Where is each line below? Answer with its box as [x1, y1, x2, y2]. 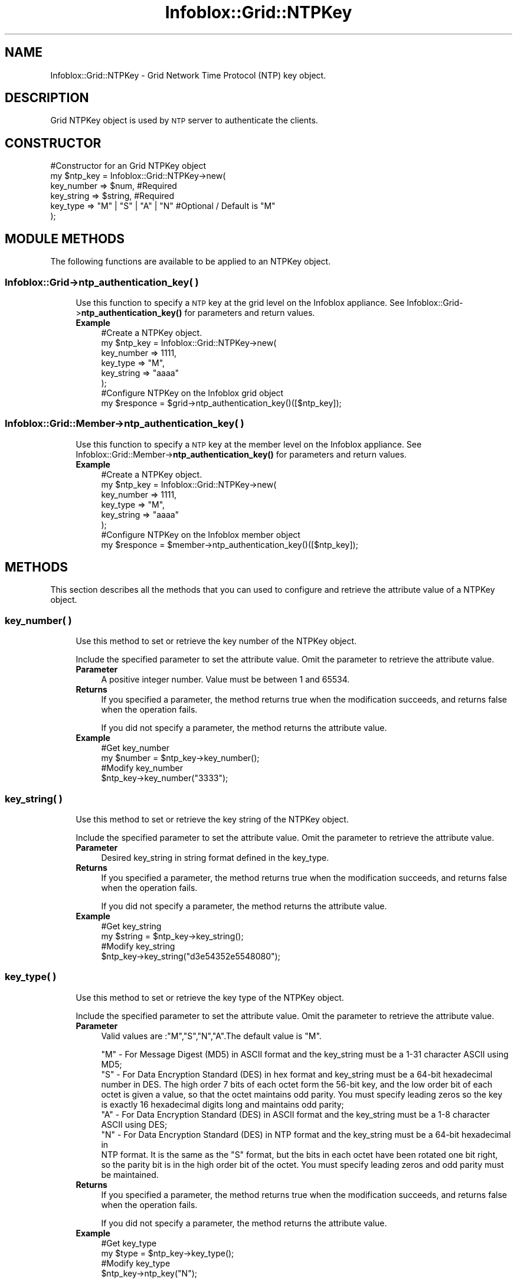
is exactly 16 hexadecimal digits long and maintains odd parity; [101, 1099, 344, 1109]
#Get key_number [101, 743, 170, 753]
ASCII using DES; [101, 1119, 168, 1129]
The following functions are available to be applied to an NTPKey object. [50, 256, 331, 267]
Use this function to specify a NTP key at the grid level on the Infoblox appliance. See [76, 297, 405, 308]
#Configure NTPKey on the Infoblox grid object [101, 387, 284, 398]
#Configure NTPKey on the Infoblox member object [101, 529, 300, 540]
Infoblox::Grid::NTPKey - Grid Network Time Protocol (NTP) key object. [50, 70, 326, 80]
